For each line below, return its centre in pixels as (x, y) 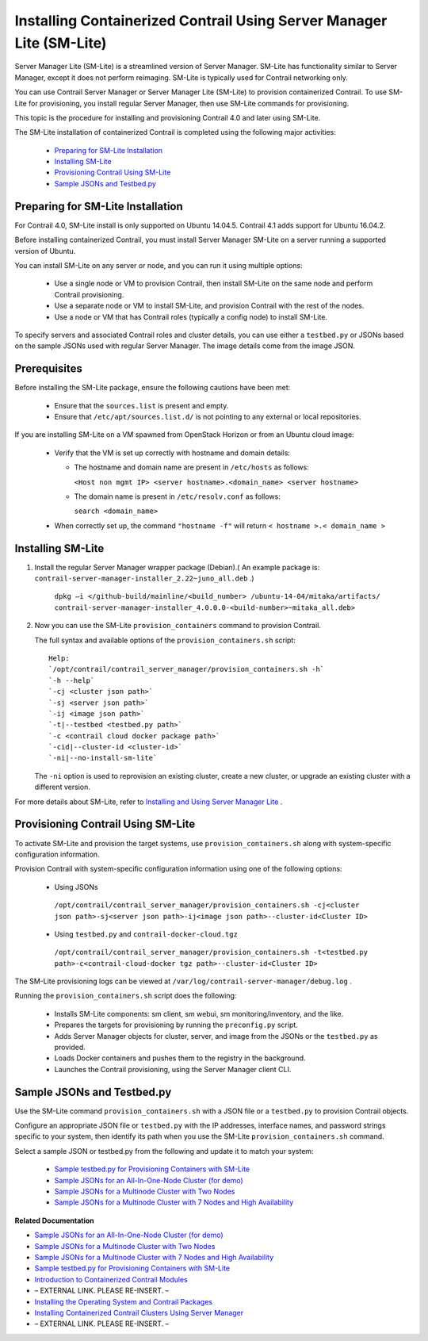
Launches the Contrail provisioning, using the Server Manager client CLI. (173, 1069)
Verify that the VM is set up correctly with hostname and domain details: (172, 453)
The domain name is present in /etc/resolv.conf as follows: (178, 496)
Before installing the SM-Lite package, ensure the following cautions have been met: (153, 388)
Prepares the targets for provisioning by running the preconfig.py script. (176, 1025)
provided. (70, 1048)
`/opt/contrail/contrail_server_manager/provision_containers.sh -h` (187, 669)
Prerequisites (48, 369)
